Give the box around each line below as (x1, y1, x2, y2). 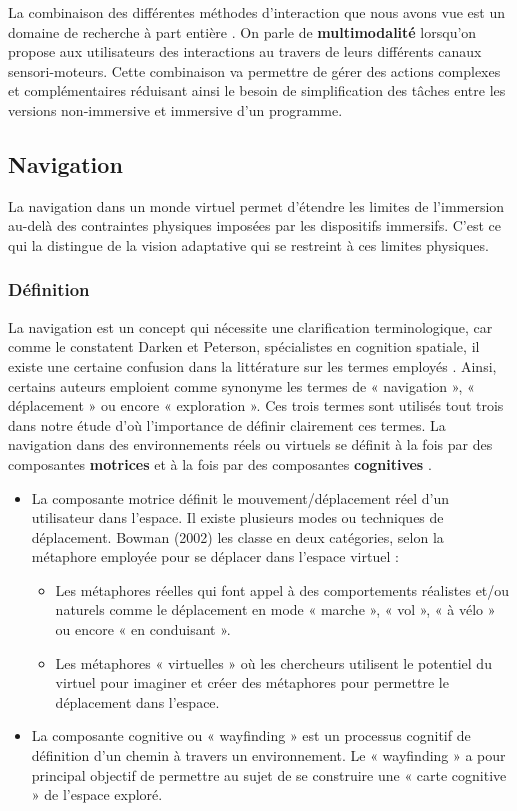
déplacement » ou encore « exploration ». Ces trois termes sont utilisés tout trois (8, 395, 504, 416)
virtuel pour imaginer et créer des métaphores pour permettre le (55, 672, 449, 693)
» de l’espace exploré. (31, 784, 163, 805)
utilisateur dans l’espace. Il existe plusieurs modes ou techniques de (31, 507, 444, 528)
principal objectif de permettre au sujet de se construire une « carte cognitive (31, 764, 507, 785)
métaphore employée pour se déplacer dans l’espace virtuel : (31, 546, 399, 567)
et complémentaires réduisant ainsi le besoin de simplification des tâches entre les (8, 80, 506, 101)
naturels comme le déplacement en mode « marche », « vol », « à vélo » (55, 599, 496, 620)
